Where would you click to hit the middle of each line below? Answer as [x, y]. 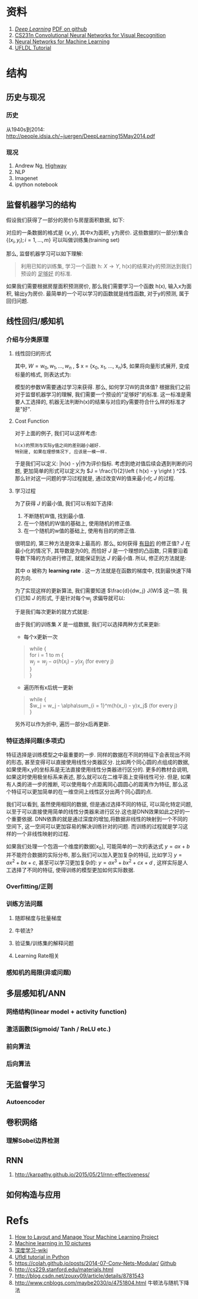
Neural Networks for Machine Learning [62, 41]
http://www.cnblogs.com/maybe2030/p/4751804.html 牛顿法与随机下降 [102, 1282]
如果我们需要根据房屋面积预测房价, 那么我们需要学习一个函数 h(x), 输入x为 [96, 286]
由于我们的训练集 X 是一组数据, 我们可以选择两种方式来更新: [87, 624]
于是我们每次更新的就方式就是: [52, 612]
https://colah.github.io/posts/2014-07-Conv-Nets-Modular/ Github [95, 1263]
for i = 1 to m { [46, 655]
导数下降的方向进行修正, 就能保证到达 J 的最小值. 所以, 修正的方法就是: [100, 558]
